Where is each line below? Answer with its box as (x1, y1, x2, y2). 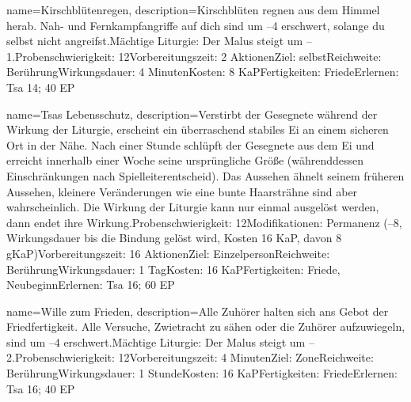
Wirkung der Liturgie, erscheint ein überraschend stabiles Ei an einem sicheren (6, 121, 389, 138)
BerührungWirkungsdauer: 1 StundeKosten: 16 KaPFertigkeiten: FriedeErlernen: (6, 365, 398, 381)
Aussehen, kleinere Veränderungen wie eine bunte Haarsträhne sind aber (6, 183, 358, 199)
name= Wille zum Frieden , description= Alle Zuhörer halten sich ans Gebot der (6, 302, 389, 319)
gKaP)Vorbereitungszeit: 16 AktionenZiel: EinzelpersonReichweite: (6, 245, 330, 261)
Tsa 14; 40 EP (6, 78, 75, 95)
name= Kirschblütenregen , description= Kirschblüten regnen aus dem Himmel (6, 2, 380, 17)
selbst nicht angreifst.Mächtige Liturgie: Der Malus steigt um (6, 32, 303, 49)
